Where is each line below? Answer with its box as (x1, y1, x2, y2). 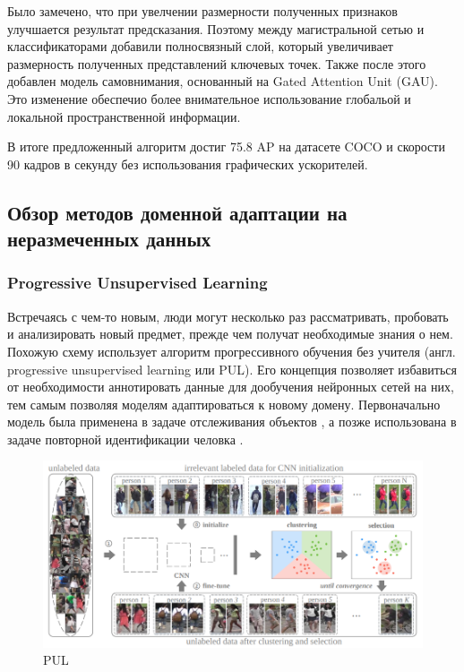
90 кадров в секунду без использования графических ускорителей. (7, 154, 368, 173)
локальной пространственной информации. (7, 107, 241, 125)
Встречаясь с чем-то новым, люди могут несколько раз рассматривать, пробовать (7, 306, 449, 325)
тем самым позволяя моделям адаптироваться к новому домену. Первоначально (7, 394, 441, 413)
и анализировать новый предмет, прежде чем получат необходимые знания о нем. (7, 324, 453, 343)
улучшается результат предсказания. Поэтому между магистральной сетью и (7, 19, 425, 38)
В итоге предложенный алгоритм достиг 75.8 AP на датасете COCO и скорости (7, 137, 445, 156)
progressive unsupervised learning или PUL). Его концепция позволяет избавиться (7, 359, 457, 378)
